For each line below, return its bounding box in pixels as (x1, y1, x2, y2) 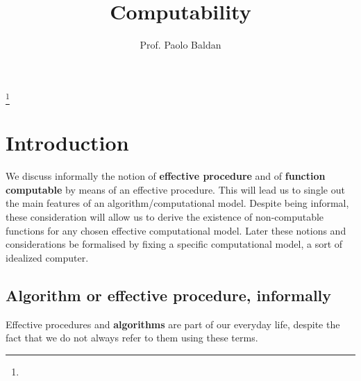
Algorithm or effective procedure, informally (6, 284, 332, 305)
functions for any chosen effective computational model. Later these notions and (6, 223, 346, 237)
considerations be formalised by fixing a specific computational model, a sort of (6, 237, 343, 251)
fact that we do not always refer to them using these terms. (6, 330, 258, 345)
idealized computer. (6, 250, 89, 264)
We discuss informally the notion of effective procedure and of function (6, 169, 326, 183)
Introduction (6, 128, 129, 157)
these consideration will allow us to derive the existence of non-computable (6, 209, 324, 223)
